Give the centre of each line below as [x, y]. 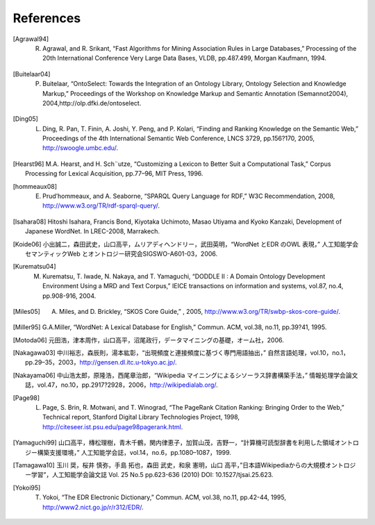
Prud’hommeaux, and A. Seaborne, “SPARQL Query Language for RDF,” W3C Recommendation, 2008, [189, 196]
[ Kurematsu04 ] [34, 267]
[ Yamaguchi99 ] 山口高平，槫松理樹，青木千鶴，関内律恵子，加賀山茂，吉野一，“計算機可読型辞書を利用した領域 [174, 443]
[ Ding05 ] [25, 119]
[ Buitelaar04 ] [32, 74]
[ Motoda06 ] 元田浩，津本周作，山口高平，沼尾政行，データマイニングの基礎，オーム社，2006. [149, 340]
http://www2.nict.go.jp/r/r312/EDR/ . [93, 507]
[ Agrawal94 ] [31, 39]
